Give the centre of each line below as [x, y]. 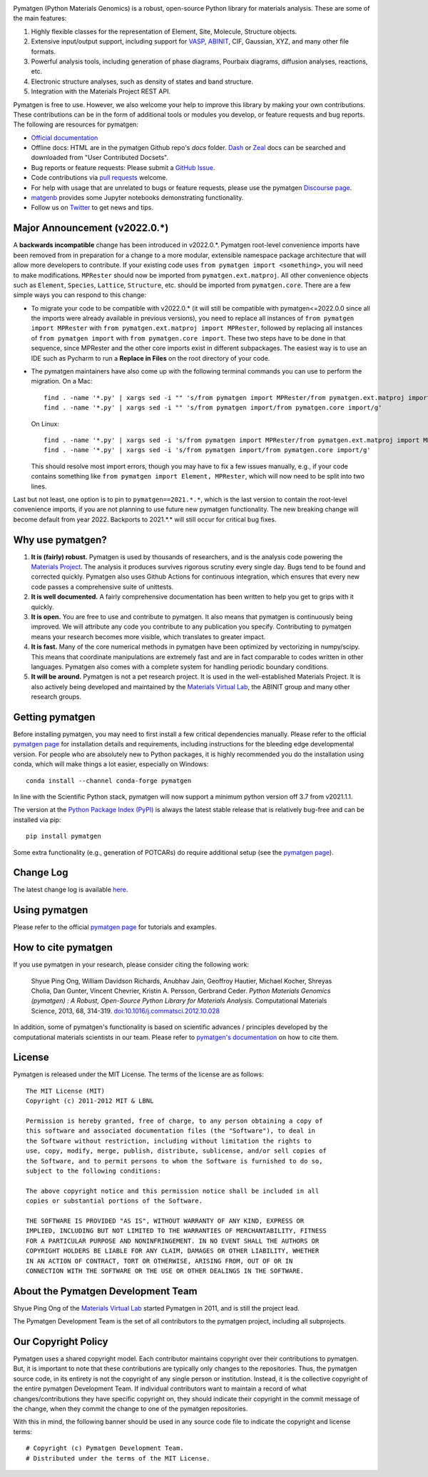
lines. [39, 486]
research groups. [56, 697]
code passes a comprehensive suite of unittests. [102, 586]
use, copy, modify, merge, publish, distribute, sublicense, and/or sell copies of [177, 1151]
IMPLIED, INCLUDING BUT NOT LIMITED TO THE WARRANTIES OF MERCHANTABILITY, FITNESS [177, 1231]
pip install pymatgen [63, 836]
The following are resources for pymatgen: [76, 124]
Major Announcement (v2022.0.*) [91, 228]
